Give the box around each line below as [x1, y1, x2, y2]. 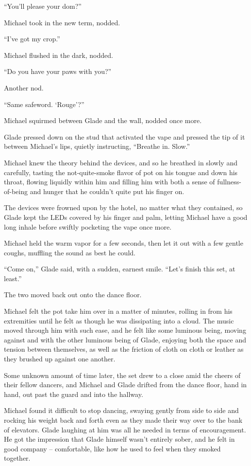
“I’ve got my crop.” [4, 34, 60, 44]
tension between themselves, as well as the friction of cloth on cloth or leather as [4, 344, 244, 354]
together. [4, 453, 31, 463]
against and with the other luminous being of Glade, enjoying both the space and [4, 334, 246, 344]
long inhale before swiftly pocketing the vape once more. [4, 221, 172, 232]
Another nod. [4, 82, 44, 92]
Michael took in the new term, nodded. [4, 17, 120, 27]
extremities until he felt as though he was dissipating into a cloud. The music [4, 315, 234, 325]
